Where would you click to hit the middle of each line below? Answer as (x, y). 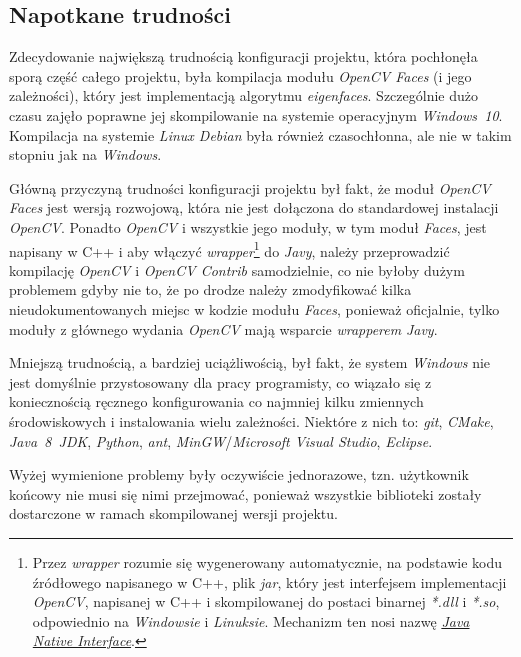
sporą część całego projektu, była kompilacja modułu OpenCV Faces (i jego (240, 75)
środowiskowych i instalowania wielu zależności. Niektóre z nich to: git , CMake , (251, 420)
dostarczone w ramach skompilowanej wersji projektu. (173, 513)
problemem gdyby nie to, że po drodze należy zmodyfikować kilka (210, 289)
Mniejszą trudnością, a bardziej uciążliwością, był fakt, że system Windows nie (250, 362)
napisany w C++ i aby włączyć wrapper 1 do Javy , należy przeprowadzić (229, 249)
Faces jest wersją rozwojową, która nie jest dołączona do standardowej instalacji (254, 207)
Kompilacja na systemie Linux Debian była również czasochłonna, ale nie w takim (260, 134)
